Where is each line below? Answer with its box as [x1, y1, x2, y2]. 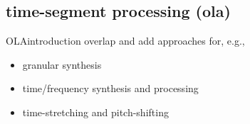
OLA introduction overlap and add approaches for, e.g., [6, 33, 245, 48]
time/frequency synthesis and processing [22, 81, 199, 96]
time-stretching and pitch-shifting [22, 104, 169, 119]
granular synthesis [22, 57, 102, 72]
